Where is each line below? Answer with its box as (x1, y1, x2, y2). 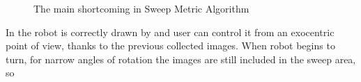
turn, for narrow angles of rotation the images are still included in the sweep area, (6, 51, 356, 66)
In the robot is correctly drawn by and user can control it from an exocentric (6, 24, 335, 39)
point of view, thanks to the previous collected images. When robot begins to (6, 38, 335, 53)
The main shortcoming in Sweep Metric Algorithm (33, 1, 249, 15)
